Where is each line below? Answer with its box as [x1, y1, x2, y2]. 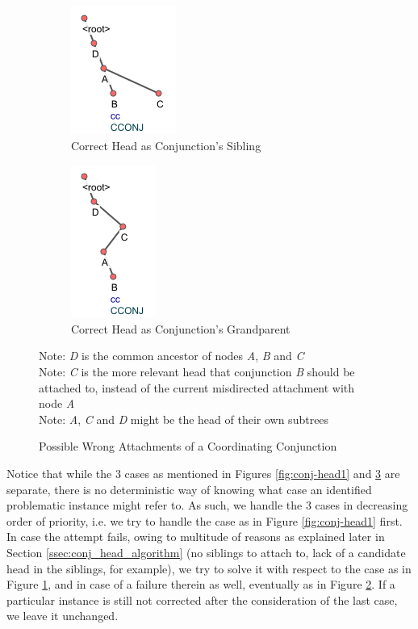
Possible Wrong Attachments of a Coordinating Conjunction [39, 438, 337, 455]
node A [39, 395, 75, 412]
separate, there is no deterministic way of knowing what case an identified [6, 480, 372, 497]
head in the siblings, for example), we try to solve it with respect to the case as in [6, 560, 412, 577]
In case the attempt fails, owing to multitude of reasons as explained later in [6, 528, 385, 545]
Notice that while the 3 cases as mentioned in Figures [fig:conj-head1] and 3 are [6, 464, 400, 481]
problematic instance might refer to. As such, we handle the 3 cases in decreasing [6, 497, 408, 514]
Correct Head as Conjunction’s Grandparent [71, 320, 291, 337]
